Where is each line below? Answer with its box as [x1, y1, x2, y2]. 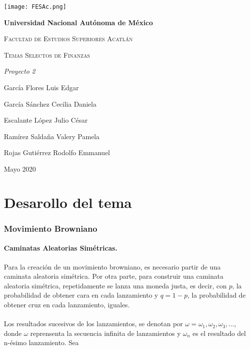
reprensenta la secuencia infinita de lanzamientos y [30, 328, 181, 338]
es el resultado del [192, 328, 246, 338]
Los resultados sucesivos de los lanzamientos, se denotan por [4, 318, 183, 329]
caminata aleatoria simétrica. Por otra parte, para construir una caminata [4, 271, 223, 281]
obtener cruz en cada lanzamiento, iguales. [4, 299, 130, 309]
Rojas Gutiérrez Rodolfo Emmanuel [4, 147, 110, 158]
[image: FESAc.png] [4, 3, 66, 10]
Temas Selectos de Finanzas [4, 49, 90, 60]
